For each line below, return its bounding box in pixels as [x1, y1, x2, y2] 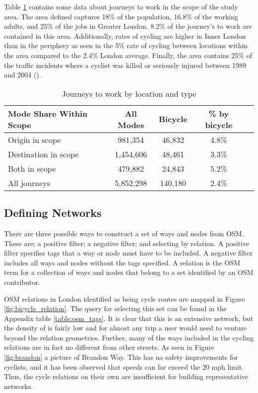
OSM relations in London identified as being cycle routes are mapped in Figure [4, 293, 245, 304]
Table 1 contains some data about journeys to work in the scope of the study [4, 1, 238, 11]
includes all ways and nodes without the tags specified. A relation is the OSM [4, 257, 241, 267]
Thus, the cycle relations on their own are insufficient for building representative [4, 371, 249, 382]
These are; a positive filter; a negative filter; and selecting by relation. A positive [4, 238, 249, 248]
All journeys [8, 177, 51, 189]
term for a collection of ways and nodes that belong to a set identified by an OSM [4, 267, 254, 277]
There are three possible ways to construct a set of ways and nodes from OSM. [4, 228, 244, 238]
